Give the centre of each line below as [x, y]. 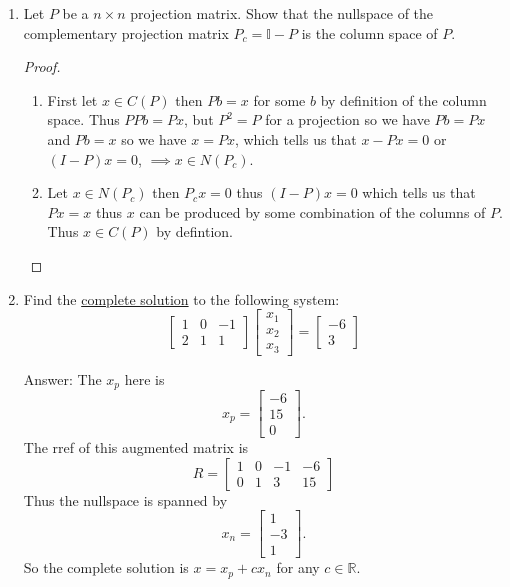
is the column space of [369, 32]
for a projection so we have [347, 119]
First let [72, 99]
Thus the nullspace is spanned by [125, 499]
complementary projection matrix [126, 32]
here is [144, 378]
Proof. [42, 66]
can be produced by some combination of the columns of [312, 211]
